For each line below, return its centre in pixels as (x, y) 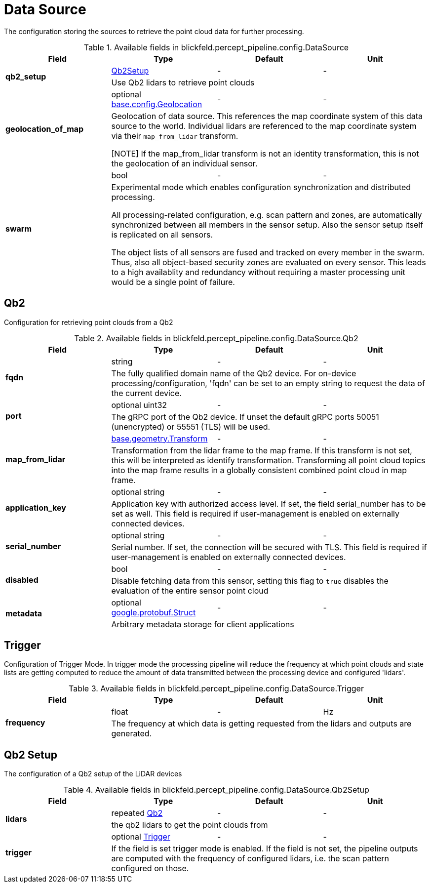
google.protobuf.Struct (154, 612)
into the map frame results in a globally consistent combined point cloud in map (259, 470)
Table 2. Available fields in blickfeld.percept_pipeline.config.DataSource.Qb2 (216, 338)
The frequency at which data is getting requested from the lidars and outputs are (261, 724)
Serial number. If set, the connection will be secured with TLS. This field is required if (269, 547)
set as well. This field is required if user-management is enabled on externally (255, 513)
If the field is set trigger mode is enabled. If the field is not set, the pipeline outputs (265, 849)
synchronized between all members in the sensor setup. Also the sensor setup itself (267, 224)
